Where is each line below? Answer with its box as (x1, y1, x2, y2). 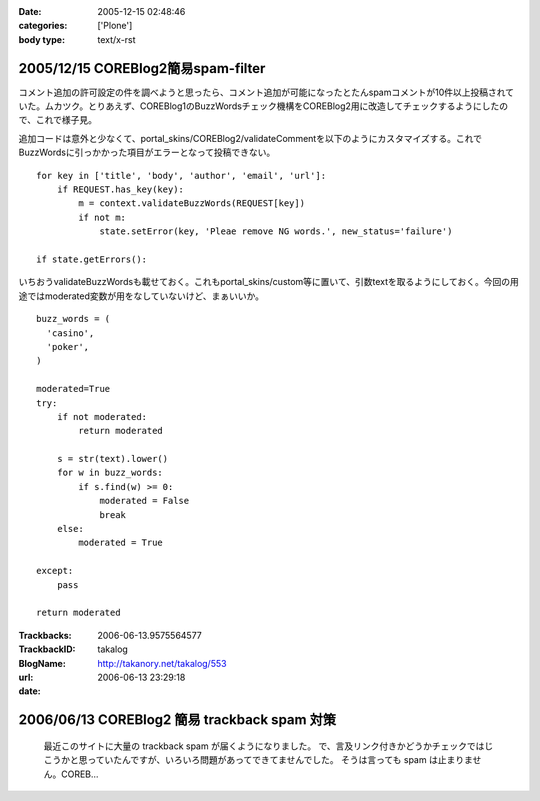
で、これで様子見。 (18, 114, 98, 126)
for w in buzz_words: (56, 467, 164, 479)
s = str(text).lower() (56, 453, 169, 465)
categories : (18, 20, 68, 32)
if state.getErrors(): (36, 253, 148, 265)
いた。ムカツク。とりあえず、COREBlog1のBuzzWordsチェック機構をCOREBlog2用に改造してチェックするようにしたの (18, 100, 509, 112)
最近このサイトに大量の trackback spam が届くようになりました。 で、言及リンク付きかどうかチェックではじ (43, 740, 494, 752)
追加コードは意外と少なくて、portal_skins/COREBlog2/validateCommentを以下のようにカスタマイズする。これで (18, 132, 483, 144)
